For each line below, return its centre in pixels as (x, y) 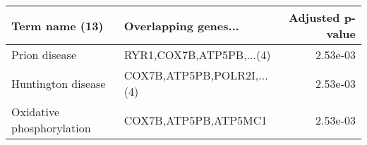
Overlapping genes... (181, 25)
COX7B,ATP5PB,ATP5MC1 (195, 120)
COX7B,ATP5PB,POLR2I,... (196, 75)
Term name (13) (58, 25)
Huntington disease (59, 83)
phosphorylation (51, 128)
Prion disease (44, 55)
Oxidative (36, 112)
